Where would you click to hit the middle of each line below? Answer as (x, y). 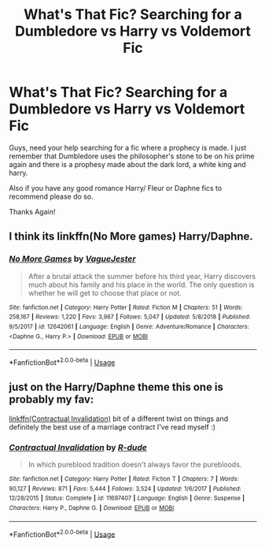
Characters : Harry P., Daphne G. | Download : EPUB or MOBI (92, 508)
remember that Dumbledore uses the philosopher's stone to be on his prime (132, 156)
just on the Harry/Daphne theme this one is (116, 387)
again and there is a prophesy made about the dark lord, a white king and (127, 164)
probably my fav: (52, 400)
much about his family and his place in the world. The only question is (141, 285)
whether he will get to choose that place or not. (105, 292)
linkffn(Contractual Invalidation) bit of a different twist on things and (119, 419)
